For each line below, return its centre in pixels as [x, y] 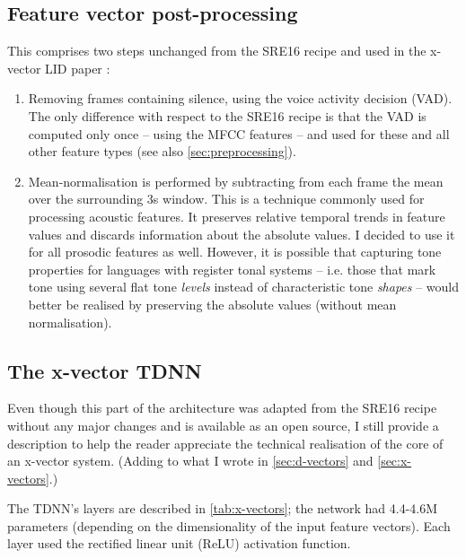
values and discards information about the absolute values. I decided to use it [242, 234]
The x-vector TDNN [105, 370]
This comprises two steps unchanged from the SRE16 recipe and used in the [217, 51]
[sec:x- [395, 461]
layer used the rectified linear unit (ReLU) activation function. [179, 543]
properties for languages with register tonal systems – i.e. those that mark [232, 269]
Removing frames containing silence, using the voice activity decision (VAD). [240, 98]
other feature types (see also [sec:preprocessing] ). [162, 151]
